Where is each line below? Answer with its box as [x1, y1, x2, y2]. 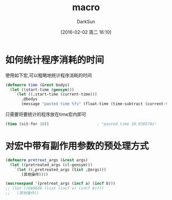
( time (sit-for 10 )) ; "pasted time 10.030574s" [5, 122, 157, 127]
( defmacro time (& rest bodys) [5, 82, 70, 87]
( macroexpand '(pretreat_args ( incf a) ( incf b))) [5, 181, 116, 186]
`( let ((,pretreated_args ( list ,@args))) [14, 167, 106, 172]
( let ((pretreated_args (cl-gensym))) [10, 162, 93, 167]
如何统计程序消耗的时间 [5, 54, 104, 65]
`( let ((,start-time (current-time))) [14, 92, 97, 97]
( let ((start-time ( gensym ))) [10, 87, 74, 92]
